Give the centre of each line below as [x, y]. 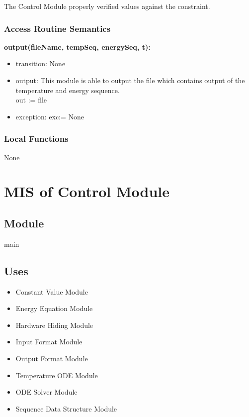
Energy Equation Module [54, 308]
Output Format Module [52, 358]
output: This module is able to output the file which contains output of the [130, 80]
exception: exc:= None [50, 116]
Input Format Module [49, 342]
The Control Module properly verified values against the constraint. [107, 6]
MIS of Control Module [87, 191]
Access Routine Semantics [57, 28]
